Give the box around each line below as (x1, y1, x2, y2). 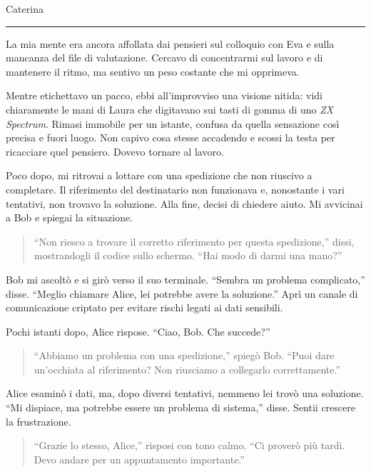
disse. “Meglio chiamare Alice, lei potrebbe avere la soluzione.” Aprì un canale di (6, 286, 358, 301)
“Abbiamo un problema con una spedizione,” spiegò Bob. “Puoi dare (34, 348, 335, 363)
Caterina (6, 1, 44, 16)
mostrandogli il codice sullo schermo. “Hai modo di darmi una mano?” (34, 248, 342, 263)
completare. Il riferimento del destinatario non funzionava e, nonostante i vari (6, 181, 345, 196)
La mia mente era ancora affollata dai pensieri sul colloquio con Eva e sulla (6, 36, 335, 51)
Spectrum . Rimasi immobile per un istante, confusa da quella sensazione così (6, 116, 340, 131)
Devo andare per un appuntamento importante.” (34, 451, 245, 466)
